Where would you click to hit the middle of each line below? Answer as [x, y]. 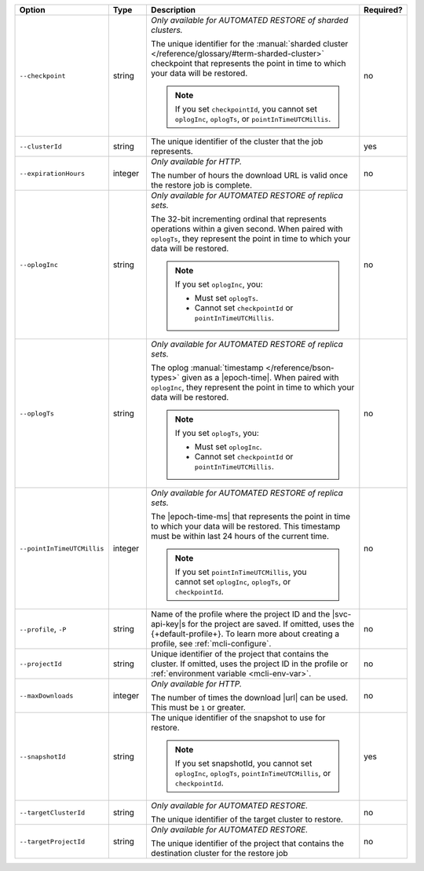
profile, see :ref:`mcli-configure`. [211, 644]
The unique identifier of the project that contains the [247, 843]
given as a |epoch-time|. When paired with [260, 377]
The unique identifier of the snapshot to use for [238, 717]
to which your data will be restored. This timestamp [245, 526]
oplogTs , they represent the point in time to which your [250, 238]
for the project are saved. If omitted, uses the [271, 624]
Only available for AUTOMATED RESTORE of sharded [249, 20]
